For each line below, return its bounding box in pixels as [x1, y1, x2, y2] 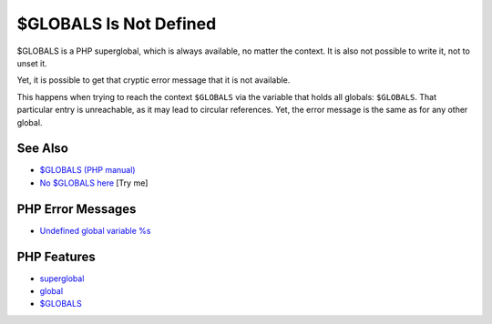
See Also [16, 141, 68, 157]
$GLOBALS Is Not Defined [16, 14, 217, 34]
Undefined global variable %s [39, 225, 151, 236]
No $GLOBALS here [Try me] [39, 177, 149, 188]
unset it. [16, 57, 47, 68]
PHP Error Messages [16, 201, 137, 217]
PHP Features [16, 248, 96, 264]
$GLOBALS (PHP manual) [39, 165, 136, 176]
